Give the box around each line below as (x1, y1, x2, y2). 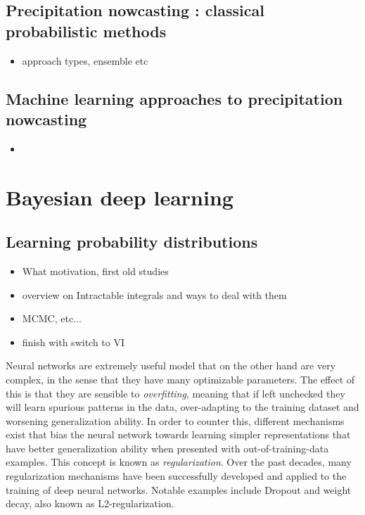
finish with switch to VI (22, 334, 125, 349)
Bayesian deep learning (6, 182, 233, 211)
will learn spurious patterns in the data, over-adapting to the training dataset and (6, 400, 359, 414)
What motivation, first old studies (22, 263, 169, 278)
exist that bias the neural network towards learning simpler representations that (6, 427, 351, 442)
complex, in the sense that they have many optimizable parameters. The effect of (6, 371, 355, 386)
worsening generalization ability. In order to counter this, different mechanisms (6, 413, 345, 428)
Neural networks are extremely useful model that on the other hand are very (6, 358, 336, 373)
